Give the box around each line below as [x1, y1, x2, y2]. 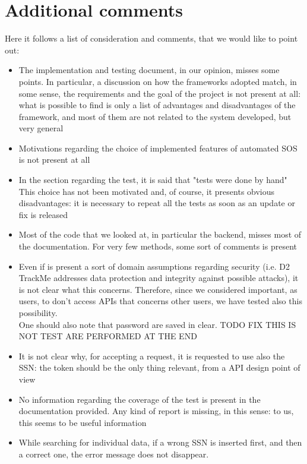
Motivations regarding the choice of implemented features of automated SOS [18, 141, 297, 154]
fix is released [18, 208, 68, 220]
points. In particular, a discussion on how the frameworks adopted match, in [18, 75, 297, 87]
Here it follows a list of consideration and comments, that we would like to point [5, 32, 298, 45]
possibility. [18, 307, 58, 318]
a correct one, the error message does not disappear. [18, 447, 209, 460]
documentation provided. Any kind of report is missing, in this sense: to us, [18, 405, 294, 417]
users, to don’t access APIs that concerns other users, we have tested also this [18, 295, 302, 307]
